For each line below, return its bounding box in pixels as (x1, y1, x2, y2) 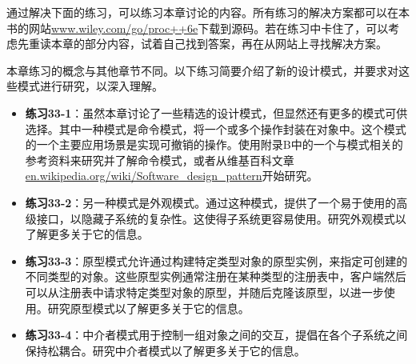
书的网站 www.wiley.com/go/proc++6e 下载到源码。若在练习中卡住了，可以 (6, 19, 389, 36)
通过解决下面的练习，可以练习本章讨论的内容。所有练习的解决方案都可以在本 (6, 4, 410, 20)
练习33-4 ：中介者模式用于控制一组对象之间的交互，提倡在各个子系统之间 (25, 326, 408, 343)
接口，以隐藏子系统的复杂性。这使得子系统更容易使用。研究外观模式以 (36, 210, 406, 226)
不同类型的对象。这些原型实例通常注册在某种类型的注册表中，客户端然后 (25, 268, 406, 285)
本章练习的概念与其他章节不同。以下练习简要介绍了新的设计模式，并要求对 (6, 62, 398, 78)
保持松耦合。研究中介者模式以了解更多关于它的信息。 (25, 342, 306, 358)
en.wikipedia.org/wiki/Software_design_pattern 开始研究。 (25, 167, 318, 184)
